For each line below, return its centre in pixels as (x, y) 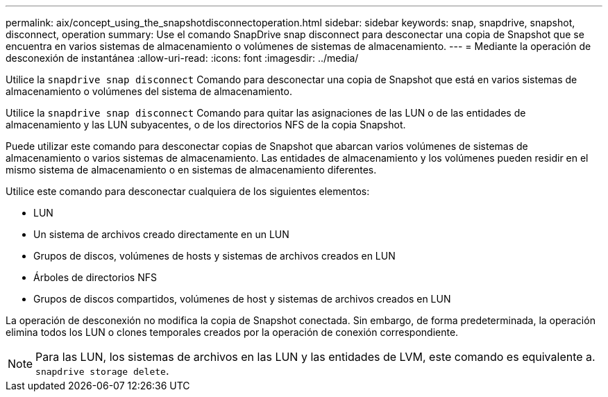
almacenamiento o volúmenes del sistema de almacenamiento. (149, 91)
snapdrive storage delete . (102, 371)
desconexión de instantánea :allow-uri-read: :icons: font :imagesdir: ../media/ (182, 58)
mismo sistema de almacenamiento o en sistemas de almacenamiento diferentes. (191, 170)
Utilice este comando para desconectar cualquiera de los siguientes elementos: (188, 191)
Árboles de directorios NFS (95, 277)
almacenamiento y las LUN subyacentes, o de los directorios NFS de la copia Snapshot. (206, 125)
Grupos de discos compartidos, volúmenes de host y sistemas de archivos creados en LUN (242, 299)
